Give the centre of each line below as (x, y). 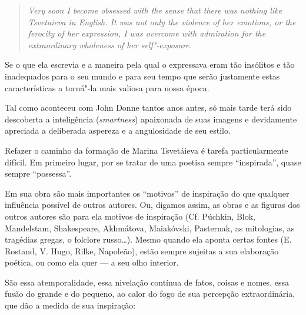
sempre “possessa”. (38, 173)
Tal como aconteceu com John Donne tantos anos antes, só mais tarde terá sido (148, 107)
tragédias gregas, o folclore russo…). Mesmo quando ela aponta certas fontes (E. (148, 239)
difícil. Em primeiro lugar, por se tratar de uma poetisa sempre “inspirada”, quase (153, 162)
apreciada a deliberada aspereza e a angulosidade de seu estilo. (118, 130)
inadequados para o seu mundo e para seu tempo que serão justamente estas (142, 76)
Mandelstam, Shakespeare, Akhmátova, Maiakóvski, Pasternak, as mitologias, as (150, 228)
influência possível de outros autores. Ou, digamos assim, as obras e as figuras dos (152, 205)
